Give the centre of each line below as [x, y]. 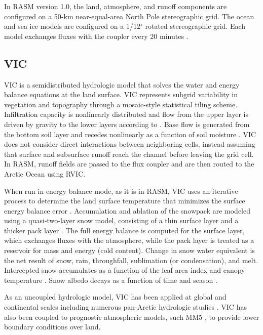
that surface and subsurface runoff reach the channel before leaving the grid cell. [129, 154]
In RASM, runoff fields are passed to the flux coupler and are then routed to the [129, 164]
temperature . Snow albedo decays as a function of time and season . [111, 280]
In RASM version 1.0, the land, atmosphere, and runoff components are [116, 6]
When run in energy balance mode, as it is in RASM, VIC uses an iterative [121, 191]
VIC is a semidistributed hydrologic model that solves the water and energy [122, 84]
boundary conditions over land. [52, 327]
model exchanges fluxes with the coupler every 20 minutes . [96, 36]
